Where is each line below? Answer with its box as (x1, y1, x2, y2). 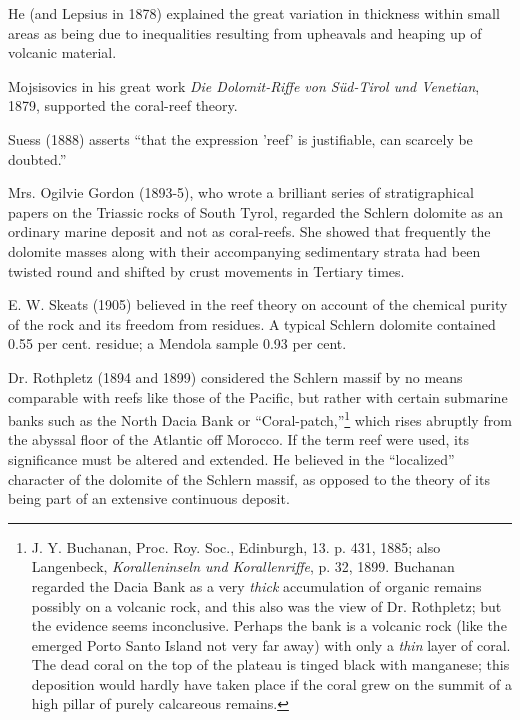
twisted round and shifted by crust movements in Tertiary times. (8, 260, 405, 281)
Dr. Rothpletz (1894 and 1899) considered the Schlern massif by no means (8, 366, 463, 387)
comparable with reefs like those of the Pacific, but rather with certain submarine (8, 386, 508, 407)
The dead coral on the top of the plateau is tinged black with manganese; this (31, 654, 510, 675)
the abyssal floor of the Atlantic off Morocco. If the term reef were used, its (8, 429, 469, 450)
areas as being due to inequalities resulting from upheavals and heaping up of (8, 22, 482, 43)
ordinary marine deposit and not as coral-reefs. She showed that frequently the (8, 221, 491, 242)
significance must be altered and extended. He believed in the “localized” (8, 448, 455, 469)
